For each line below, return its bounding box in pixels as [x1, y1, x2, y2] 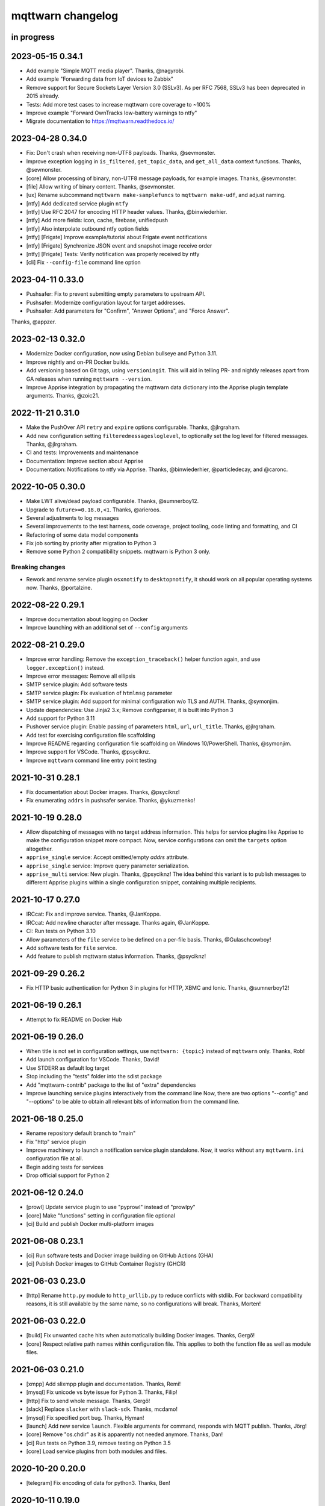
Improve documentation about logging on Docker [26, 615, 149, 623]
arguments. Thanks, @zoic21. [26, 392, 99, 399]
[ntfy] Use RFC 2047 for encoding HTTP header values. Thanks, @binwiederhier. [26, 208, 227, 216]
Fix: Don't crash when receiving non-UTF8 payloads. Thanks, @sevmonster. [26, 149, 216, 157]
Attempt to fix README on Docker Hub [26, 1016, 123, 1023]
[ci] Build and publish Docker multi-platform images [26, 1220, 154, 1227]
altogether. [26, 845, 54, 852]
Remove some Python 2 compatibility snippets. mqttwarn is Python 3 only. [26, 548, 211, 555]
